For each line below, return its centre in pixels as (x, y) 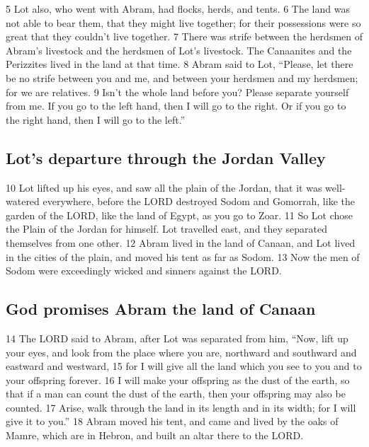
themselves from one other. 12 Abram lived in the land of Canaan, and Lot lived (181, 242)
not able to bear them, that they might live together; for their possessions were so (183, 22)
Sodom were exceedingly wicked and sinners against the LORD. (144, 271)
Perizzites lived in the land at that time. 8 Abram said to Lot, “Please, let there (180, 64)
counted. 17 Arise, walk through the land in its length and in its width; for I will (181, 407)
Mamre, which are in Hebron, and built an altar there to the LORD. (155, 435)
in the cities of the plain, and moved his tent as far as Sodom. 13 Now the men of (183, 256)
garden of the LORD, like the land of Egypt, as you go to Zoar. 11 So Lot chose (180, 215)
